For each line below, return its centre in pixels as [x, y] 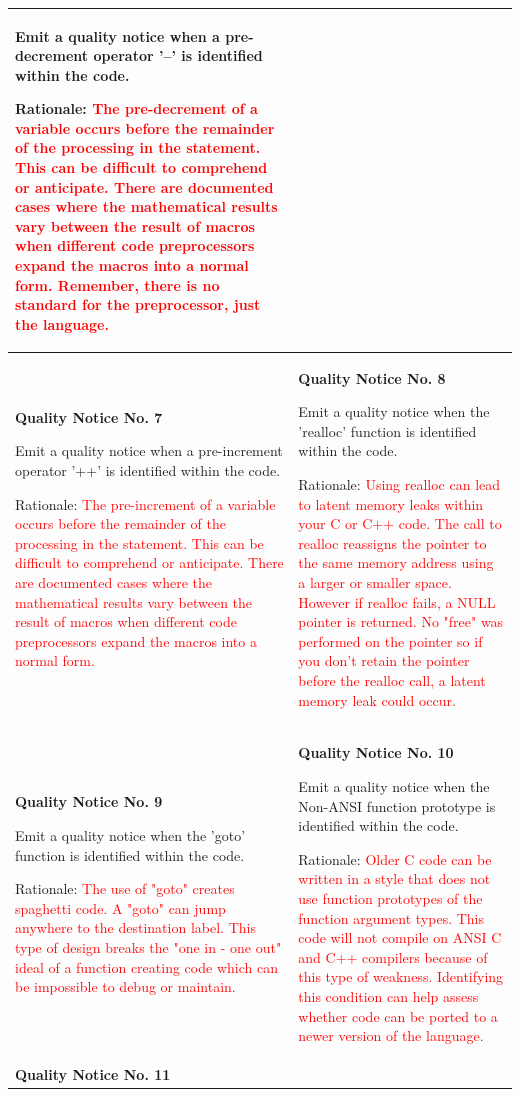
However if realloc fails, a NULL [397, 601]
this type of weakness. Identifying [401, 976]
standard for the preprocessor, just [138, 304]
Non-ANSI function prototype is [397, 805]
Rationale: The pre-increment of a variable [145, 503]
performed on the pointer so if [390, 640]
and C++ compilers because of [393, 956]
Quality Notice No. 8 [372, 377]
